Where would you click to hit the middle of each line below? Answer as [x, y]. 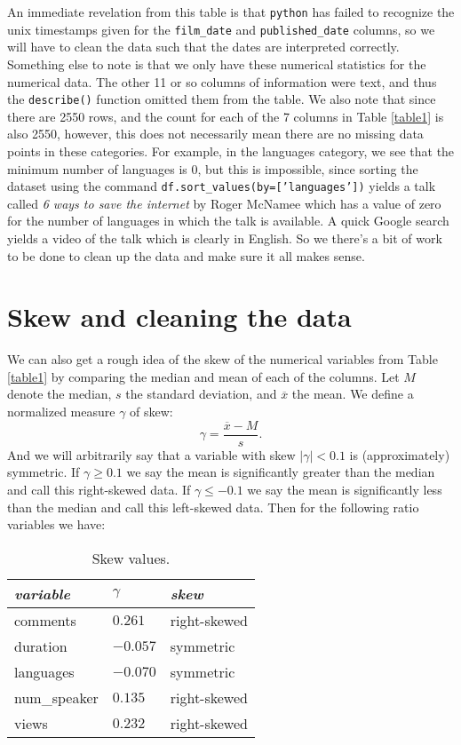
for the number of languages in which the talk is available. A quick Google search [228, 221]
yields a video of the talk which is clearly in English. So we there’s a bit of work [225, 238]
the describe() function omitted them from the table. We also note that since [222, 99]
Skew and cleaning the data [179, 317]
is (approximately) [400, 454]
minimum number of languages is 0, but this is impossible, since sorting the [213, 168]
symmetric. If [44, 472]
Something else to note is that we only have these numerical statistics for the [217, 63]
